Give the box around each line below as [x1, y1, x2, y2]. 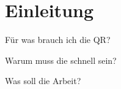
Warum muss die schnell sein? [5, 53, 117, 66]
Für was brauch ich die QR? [5, 33, 111, 46]
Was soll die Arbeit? [5, 74, 81, 87]
